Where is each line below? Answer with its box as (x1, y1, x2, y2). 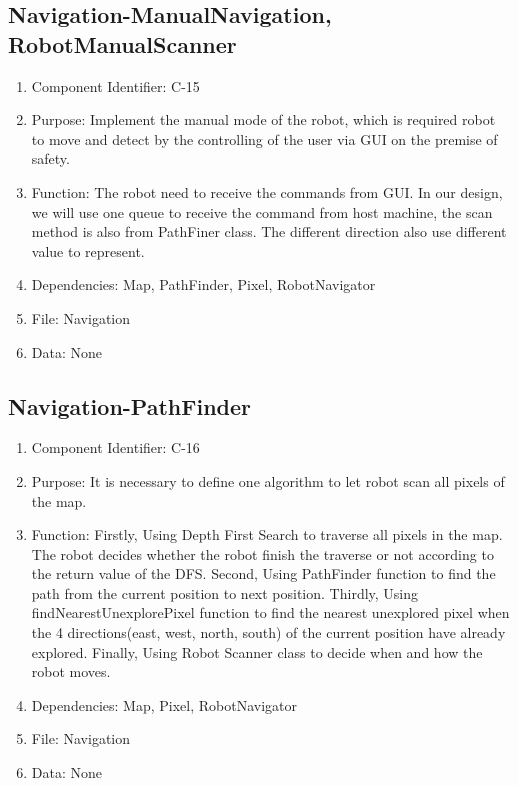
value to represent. (31, 240, 145, 261)
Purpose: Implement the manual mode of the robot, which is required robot (31, 109, 496, 130)
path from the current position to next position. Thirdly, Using (31, 582, 419, 603)
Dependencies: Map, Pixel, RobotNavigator (31, 694, 297, 715)
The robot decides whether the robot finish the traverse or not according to (31, 543, 494, 564)
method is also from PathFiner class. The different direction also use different (31, 221, 507, 242)
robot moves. (31, 661, 111, 682)
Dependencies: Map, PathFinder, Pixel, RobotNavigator (31, 274, 376, 295)
